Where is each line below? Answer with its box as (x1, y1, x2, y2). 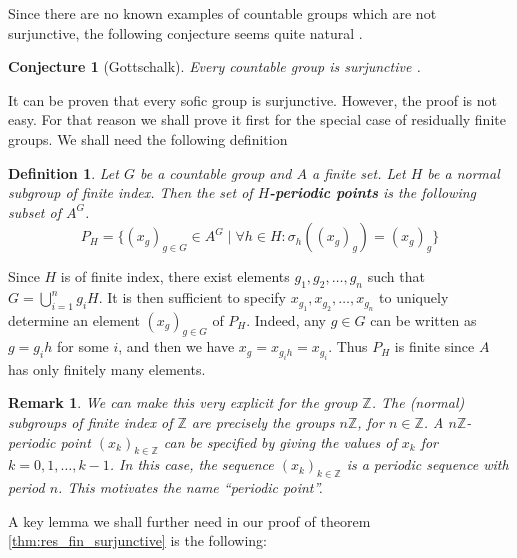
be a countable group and (139, 162, 292, 183)
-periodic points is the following (269, 182, 477, 203)
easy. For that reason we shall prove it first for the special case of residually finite (8, 109, 506, 130)
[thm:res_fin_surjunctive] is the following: (8, 530, 267, 551)
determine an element (8, 309, 140, 330)
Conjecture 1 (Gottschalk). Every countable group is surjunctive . (8, 56, 421, 77)
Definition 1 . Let (8, 162, 119, 183)
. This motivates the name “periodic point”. (58, 477, 323, 498)
